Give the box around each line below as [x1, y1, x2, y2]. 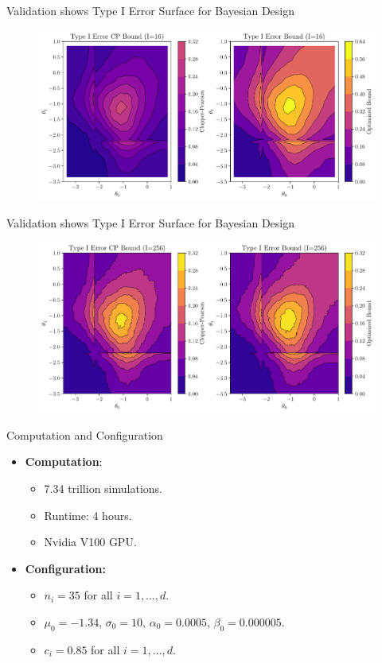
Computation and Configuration [6, 426, 163, 443]
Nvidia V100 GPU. [44, 533, 137, 550]
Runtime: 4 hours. [44, 506, 132, 523]
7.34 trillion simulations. [44, 479, 162, 496]
